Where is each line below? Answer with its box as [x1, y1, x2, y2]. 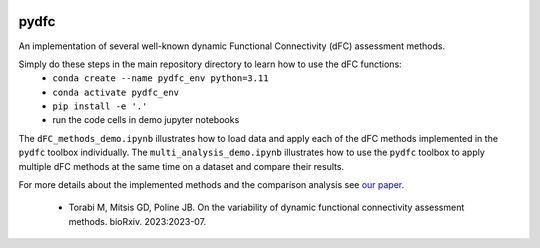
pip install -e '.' [52, 101, 148, 112]
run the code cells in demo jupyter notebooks [52, 114, 240, 126]
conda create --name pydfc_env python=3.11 [52, 73, 269, 84]
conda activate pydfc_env [52, 86, 180, 98]
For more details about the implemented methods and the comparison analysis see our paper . [18, 179, 405, 191]
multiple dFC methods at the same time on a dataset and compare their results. [18, 160, 345, 172]
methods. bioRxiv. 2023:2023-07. [68, 215, 207, 227]
